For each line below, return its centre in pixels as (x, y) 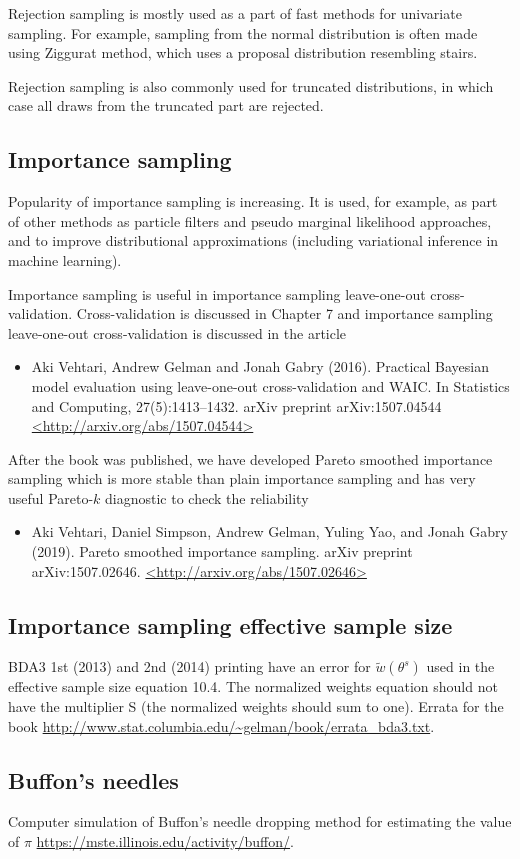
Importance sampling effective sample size (230, 624)
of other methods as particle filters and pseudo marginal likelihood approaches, (250, 220)
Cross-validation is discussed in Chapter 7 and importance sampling (284, 313)
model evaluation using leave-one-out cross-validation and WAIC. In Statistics (270, 385)
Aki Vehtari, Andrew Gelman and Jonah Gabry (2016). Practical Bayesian (260, 366)
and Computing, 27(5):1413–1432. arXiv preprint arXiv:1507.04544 (236, 405)
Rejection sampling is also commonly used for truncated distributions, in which (251, 85)
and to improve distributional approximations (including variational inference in (253, 240)
